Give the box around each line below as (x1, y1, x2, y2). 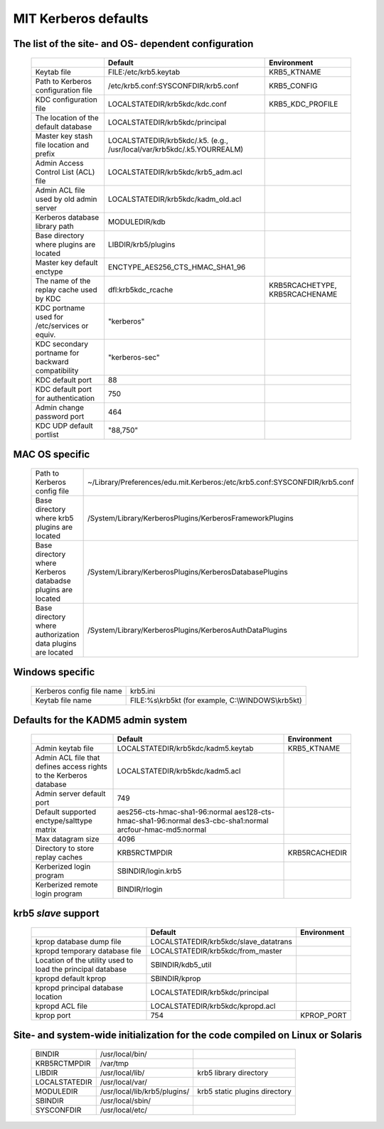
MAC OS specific (13, 448, 90, 460)
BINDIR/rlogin (117, 884, 163, 894)
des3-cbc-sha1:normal (192, 815, 269, 825)
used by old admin (35, 194, 97, 204)
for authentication (35, 393, 95, 403)
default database (35, 122, 92, 132)
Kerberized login (35, 861, 91, 871)
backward (35, 356, 69, 366)
